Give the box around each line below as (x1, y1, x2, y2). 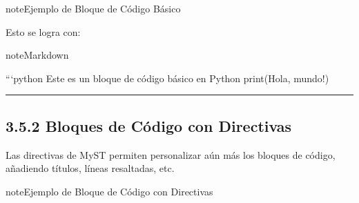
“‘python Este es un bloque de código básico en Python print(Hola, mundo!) (6, 70, 329, 85)
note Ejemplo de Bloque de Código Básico (6, 1, 181, 15)
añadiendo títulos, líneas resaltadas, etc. (6, 161, 175, 175)
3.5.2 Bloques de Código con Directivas (6, 115, 292, 136)
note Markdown (6, 48, 69, 62)
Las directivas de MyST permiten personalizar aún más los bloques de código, (6, 147, 336, 162)
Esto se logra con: (6, 24, 81, 39)
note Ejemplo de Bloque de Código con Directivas (6, 184, 213, 198)
